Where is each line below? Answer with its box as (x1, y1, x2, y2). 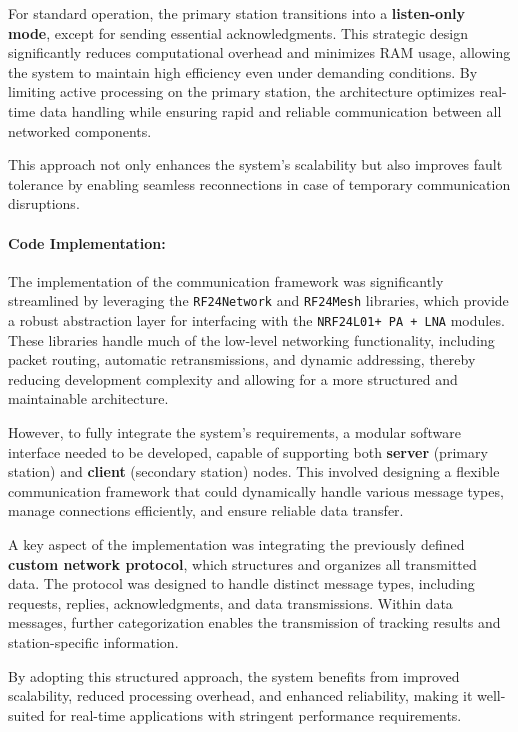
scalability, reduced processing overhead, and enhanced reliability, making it (8, 685, 473, 706)
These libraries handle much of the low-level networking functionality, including (8, 329, 495, 350)
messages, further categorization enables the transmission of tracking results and (8, 612, 501, 633)
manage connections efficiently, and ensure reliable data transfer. (8, 500, 404, 521)
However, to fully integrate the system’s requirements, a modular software (8, 422, 461, 443)
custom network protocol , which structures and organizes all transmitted (8, 553, 477, 574)
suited (8, 704, 45, 725)
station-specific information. (8, 631, 179, 652)
